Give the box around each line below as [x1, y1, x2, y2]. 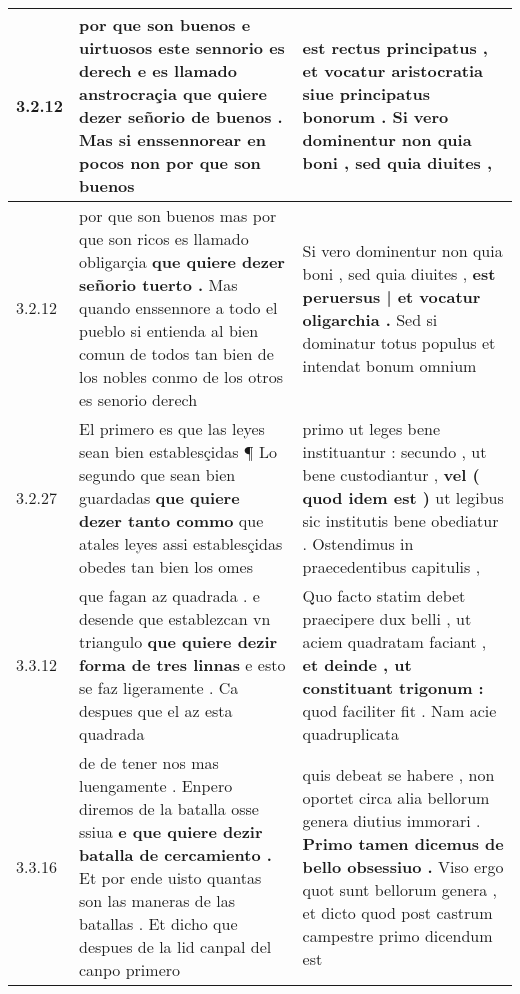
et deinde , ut [302, 653, 412, 676]
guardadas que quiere [79, 486, 240, 509]
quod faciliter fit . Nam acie [302, 699, 497, 722]
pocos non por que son [79, 151, 261, 174]
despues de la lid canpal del [79, 935, 272, 958]
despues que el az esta [79, 699, 233, 722]
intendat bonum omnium [302, 353, 477, 377]
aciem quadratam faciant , [302, 630, 487, 653]
